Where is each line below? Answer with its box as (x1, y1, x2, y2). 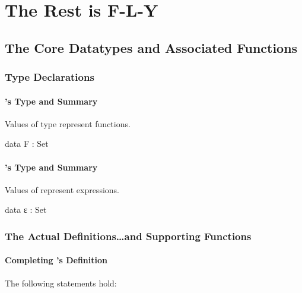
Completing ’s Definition (5, 254, 107, 266)
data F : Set (5, 137, 49, 150)
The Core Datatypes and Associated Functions (5, 38, 298, 56)
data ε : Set (5, 203, 47, 216)
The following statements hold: (5, 276, 117, 289)
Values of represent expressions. (5, 183, 119, 196)
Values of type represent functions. (5, 117, 131, 130)
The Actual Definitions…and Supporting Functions (5, 228, 252, 243)
